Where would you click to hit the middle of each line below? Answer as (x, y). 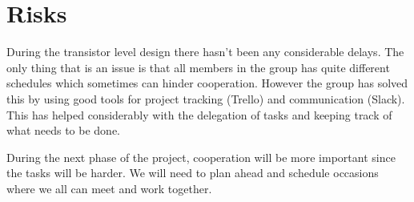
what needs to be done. (64, 130)
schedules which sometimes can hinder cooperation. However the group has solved (207, 83)
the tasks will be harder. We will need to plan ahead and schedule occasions (193, 173)
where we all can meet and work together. (109, 188)
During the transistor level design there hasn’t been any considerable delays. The (205, 52)
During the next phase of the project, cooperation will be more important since (201, 157)
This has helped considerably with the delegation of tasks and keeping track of (199, 114)
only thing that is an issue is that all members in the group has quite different (198, 67)
